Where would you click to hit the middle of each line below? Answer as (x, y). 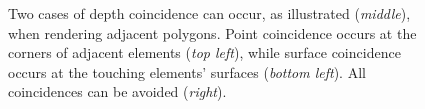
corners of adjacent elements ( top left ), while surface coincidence (204, 52)
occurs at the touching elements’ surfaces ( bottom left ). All (187, 71)
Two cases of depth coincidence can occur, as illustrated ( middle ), (209, 13)
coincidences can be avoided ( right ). (117, 91)
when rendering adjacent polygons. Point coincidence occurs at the (212, 32)
